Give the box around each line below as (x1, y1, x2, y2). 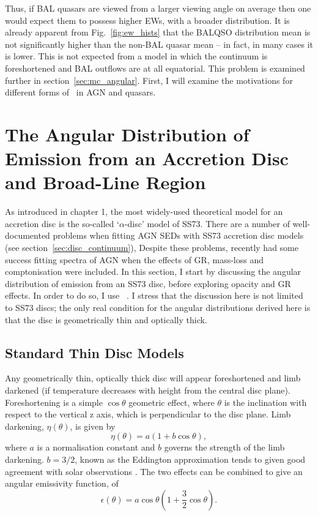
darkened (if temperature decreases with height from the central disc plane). (5, 383, 290, 396)
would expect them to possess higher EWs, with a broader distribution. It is (5, 13, 290, 26)
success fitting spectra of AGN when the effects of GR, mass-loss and (5, 253, 264, 266)
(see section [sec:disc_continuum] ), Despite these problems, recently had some (5, 241, 298, 254)
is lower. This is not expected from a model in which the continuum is (5, 50, 268, 62)
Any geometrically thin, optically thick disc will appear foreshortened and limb (5, 372, 301, 384)
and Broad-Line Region (5, 170, 206, 195)
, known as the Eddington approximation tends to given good (75, 452, 306, 465)
